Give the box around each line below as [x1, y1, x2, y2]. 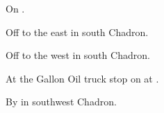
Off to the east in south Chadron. [6, 24, 149, 39]
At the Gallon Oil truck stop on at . [6, 71, 159, 85]
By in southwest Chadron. [6, 94, 117, 109]
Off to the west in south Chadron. [6, 48, 150, 62]
